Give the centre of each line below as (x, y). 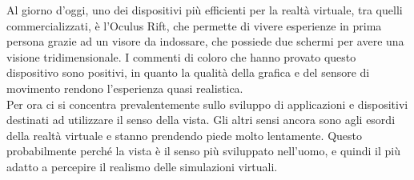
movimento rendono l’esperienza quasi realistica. (125, 88)
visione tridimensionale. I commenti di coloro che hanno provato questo (181, 56)
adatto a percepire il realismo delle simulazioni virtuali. (142, 166)
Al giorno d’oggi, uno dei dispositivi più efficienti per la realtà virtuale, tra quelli (205, 10)
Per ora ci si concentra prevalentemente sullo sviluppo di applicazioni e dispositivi (207, 104)
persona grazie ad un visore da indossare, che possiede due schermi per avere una (205, 41)
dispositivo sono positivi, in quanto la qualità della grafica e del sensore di (188, 72)
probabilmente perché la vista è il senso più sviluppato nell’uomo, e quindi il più (203, 151)
